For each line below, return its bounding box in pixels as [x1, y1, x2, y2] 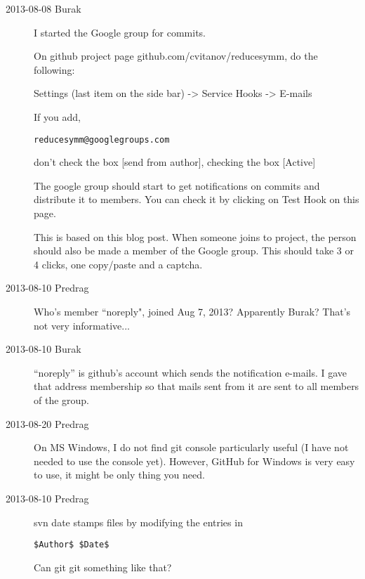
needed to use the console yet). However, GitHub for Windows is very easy [34, 453, 355, 468]
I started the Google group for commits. [34, 25, 206, 39]
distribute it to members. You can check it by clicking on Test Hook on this [34, 192, 359, 207]
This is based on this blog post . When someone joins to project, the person [34, 229, 357, 244]
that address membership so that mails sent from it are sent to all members [34, 379, 359, 393]
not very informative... [34, 318, 130, 332]
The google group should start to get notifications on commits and [34, 178, 320, 193]
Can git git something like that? [34, 559, 172, 574]
